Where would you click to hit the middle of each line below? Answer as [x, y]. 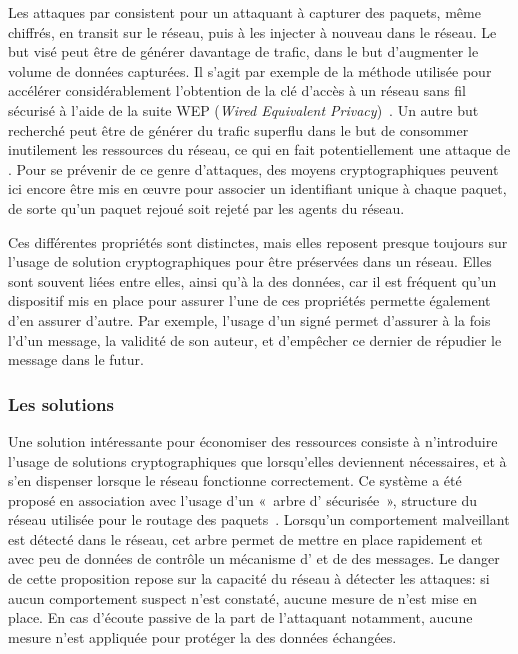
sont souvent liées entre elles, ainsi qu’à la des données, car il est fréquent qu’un [252, 280]
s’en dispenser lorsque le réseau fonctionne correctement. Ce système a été [235, 480]
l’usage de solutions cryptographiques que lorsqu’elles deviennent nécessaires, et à [257, 460]
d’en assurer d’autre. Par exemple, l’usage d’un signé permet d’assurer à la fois [249, 319]
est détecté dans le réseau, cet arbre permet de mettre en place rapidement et [245, 538]
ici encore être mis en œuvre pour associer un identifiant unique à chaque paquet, [257, 188]
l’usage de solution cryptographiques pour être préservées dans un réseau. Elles [250, 261]
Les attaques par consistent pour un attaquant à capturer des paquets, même [244, 12]
